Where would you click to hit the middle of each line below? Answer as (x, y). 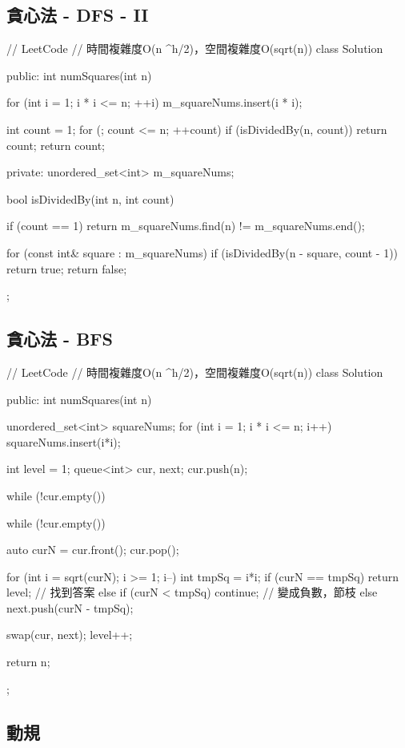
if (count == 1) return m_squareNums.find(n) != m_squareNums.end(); (186, 226)
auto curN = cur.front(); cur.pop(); (93, 550)
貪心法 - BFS (60, 339)
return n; (28, 662)
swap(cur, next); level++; (70, 635)
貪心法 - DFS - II (78, 15)
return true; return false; (67, 268)
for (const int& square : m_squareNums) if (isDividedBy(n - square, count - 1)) (202, 252)
